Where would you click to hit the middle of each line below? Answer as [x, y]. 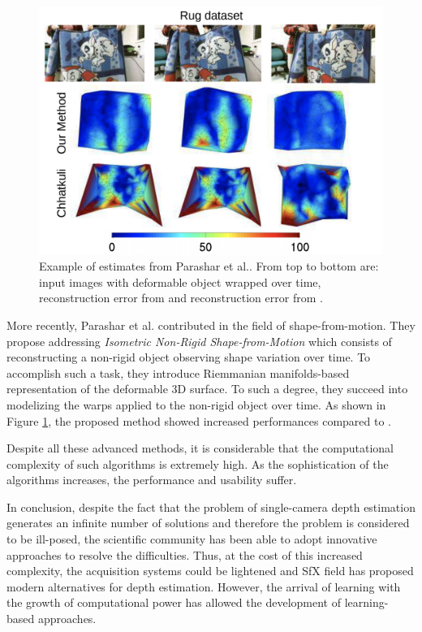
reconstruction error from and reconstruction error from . [181, 298]
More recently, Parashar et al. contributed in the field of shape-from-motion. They [211, 325]
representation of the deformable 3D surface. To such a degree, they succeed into [207, 389]
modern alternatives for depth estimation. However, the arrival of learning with [204, 586]
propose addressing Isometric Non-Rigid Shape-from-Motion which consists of [199, 341]
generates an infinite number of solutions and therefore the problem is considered [208, 523]
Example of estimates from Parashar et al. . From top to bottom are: [209, 266]
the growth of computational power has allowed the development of [174, 602]
